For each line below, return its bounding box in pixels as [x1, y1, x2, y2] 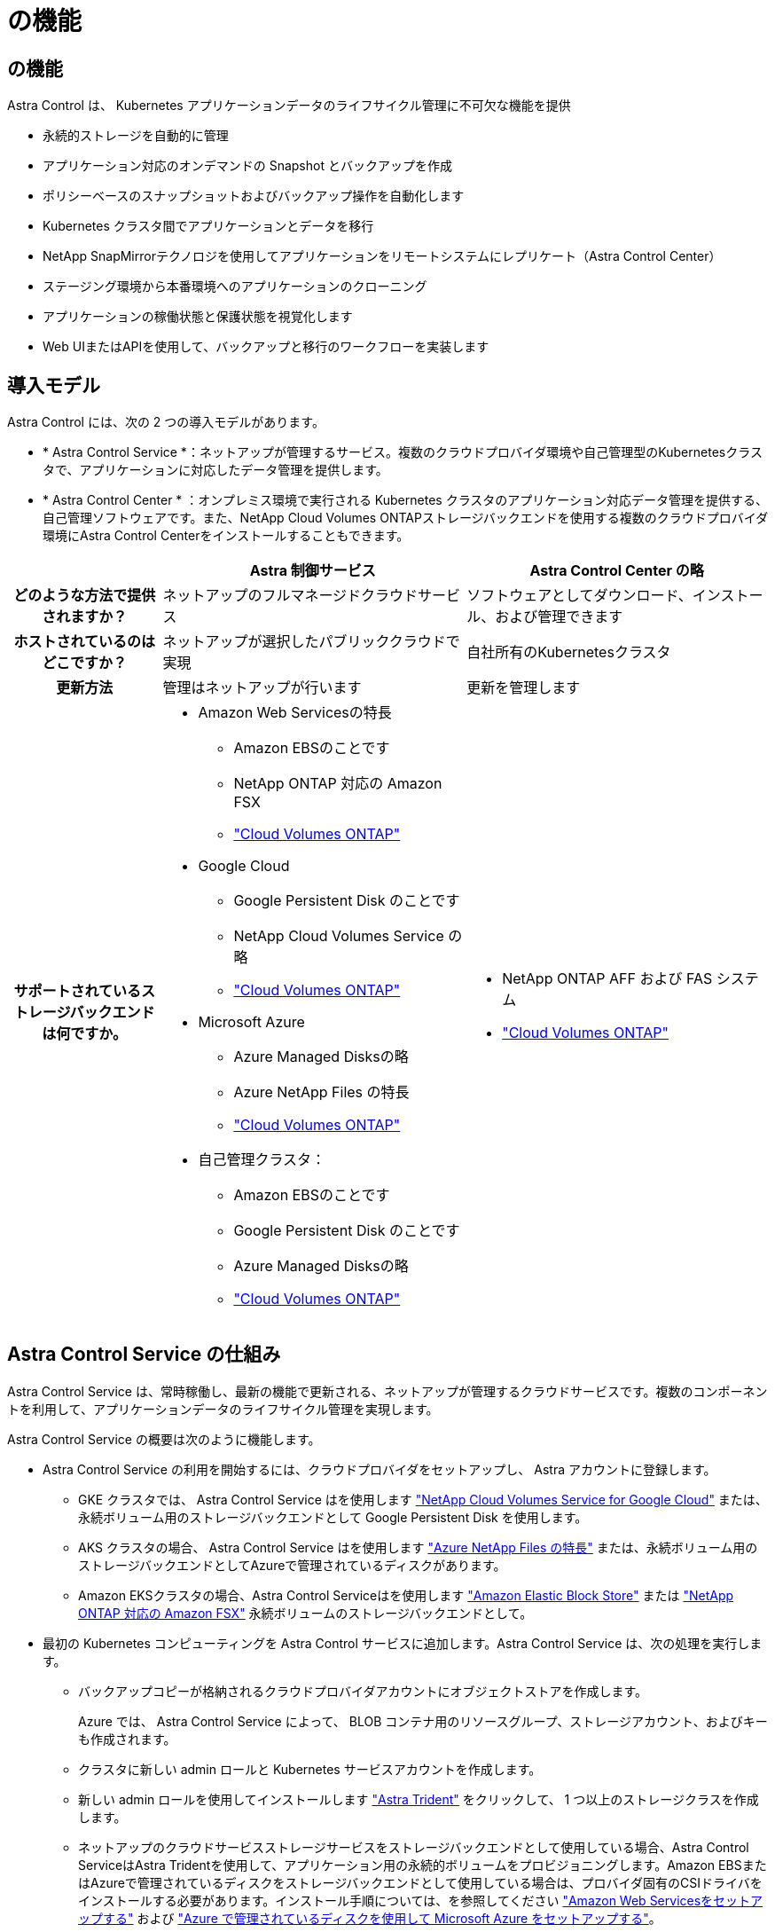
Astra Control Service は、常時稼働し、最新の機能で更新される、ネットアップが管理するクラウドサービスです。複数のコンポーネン [7, 1383, 768, 1399]
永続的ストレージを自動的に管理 [43, 128, 229, 144]
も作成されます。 [78, 1731, 176, 1747]
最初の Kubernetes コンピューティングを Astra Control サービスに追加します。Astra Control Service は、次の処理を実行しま [43, 1635, 763, 1651]
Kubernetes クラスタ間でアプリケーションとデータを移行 [43, 218, 374, 234]
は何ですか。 [42, 1025, 128, 1043]
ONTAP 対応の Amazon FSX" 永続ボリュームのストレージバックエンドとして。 [78, 1605, 533, 1621]
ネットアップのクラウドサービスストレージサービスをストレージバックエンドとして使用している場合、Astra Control [78, 1839, 749, 1855]
